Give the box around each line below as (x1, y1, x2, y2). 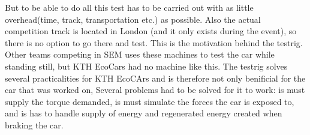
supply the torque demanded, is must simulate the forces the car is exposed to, (5, 95, 294, 107)
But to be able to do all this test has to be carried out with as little (5, 1, 254, 13)
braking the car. (5, 118, 64, 131)
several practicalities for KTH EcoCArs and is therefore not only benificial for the (5, 71, 306, 84)
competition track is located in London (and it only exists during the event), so (5, 25, 297, 37)
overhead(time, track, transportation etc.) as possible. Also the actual (5, 13, 261, 25)
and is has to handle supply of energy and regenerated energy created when (5, 107, 282, 119)
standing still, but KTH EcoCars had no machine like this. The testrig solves (5, 59, 288, 72)
